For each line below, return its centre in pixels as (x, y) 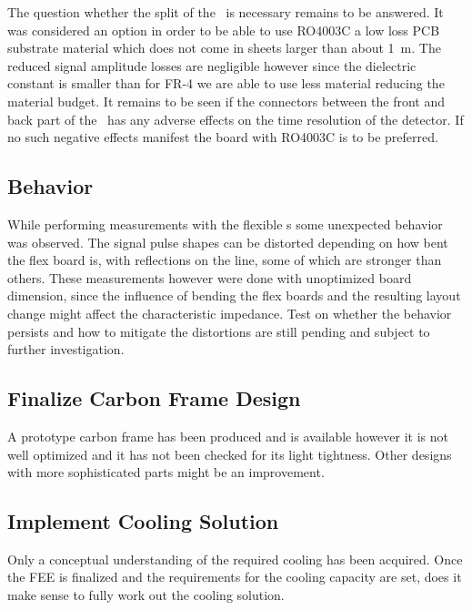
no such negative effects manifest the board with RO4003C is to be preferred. (223, 137)
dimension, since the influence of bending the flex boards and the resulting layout (234, 295)
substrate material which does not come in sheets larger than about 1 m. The (224, 48)
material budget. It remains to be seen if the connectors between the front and (226, 101)
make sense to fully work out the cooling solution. (146, 595)
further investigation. (66, 349)
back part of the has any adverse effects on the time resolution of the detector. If (236, 119)
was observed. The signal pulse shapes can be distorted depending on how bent (228, 242)
